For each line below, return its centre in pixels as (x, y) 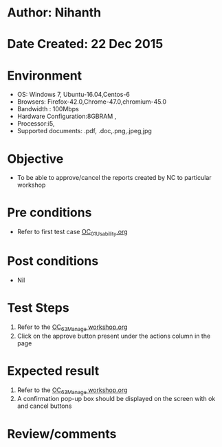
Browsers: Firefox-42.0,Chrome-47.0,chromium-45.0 (92, 102)
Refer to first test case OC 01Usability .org (73, 233)
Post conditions (53, 261)
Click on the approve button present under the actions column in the (114, 336)
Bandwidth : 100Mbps (48, 109)
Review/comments (62, 434)
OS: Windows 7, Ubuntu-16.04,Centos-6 (74, 95)
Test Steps (38, 308)
